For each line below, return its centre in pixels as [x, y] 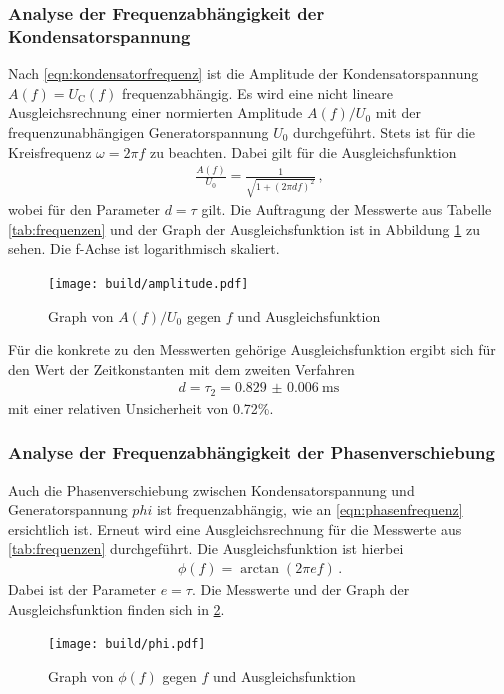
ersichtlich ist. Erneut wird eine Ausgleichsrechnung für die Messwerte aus [235, 528]
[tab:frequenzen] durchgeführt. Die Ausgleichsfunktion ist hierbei [206, 548]
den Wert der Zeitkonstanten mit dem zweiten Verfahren [181, 368]
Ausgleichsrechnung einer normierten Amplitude [155, 112]
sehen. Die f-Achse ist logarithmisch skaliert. [144, 248]
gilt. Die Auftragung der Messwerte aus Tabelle [346, 209]
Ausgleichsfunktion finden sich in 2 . [116, 608]
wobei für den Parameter [84, 209]
